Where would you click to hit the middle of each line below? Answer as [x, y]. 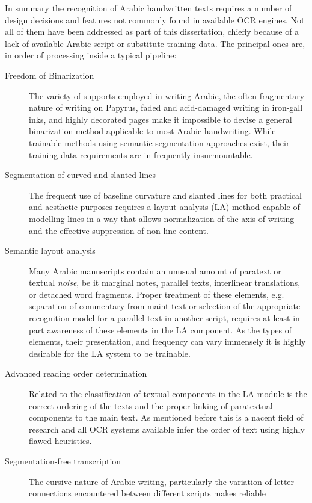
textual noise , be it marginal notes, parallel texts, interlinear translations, [165, 282]
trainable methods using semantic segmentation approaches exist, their [159, 142]
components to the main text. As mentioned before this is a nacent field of [166, 417]
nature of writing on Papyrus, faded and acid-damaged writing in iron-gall [166, 107]
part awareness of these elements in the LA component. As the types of [160, 329]
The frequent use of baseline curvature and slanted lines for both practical [165, 195]
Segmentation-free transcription [63, 461]
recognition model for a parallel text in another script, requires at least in [164, 318]
